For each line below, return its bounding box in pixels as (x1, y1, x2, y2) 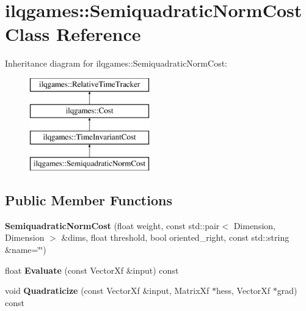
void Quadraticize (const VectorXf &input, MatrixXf (5, 284, 209, 297)
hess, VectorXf (216, 284, 271, 297)
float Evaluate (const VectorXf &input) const (5, 263, 179, 276)
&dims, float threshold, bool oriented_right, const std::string (61, 231, 290, 244)
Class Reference (5, 21, 141, 46)
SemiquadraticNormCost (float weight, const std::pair (5, 219, 220, 232)
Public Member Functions (5, 191, 172, 210)
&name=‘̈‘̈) (5, 243, 46, 256)
